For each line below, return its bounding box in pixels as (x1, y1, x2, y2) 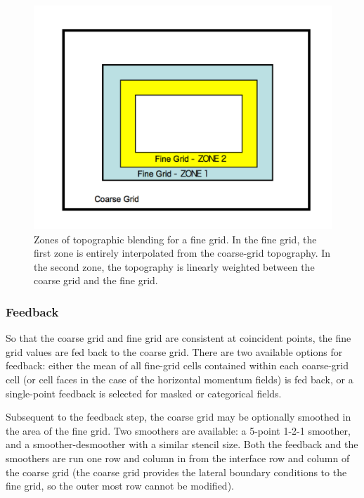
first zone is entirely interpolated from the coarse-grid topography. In (34, 245, 331, 260)
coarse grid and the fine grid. (34, 273, 158, 288)
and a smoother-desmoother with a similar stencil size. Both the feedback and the (6, 437, 358, 452)
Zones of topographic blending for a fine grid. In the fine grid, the (34, 231, 317, 246)
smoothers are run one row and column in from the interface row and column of (6, 450, 350, 465)
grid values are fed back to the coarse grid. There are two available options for (6, 344, 343, 359)
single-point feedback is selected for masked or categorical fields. (6, 385, 282, 400)
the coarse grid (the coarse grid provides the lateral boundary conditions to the (6, 464, 347, 479)
